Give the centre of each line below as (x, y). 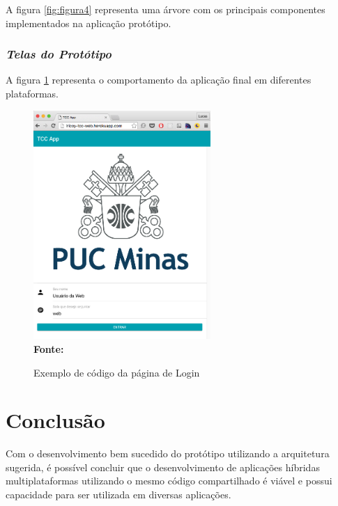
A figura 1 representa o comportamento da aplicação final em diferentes (159, 80)
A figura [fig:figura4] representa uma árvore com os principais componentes (166, 9)
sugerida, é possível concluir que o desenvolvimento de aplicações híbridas (163, 467)
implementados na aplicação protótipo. (89, 23)
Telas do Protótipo (59, 54)
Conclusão (55, 420)
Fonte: (49, 348)
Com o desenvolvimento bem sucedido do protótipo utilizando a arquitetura (168, 453)
